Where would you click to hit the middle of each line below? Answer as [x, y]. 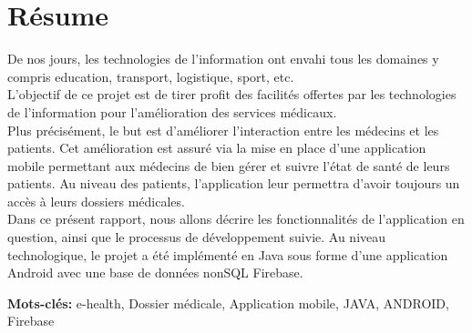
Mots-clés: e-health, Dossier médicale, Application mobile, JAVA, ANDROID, [228, 303]
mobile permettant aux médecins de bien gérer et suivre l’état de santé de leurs [229, 165]
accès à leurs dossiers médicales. [96, 201]
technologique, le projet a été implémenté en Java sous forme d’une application [228, 254]
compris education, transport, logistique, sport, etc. [151, 76]
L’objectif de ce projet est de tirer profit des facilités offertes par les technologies [232, 94]
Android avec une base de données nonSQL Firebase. [155, 272]
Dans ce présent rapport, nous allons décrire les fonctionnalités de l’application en [236, 219]
